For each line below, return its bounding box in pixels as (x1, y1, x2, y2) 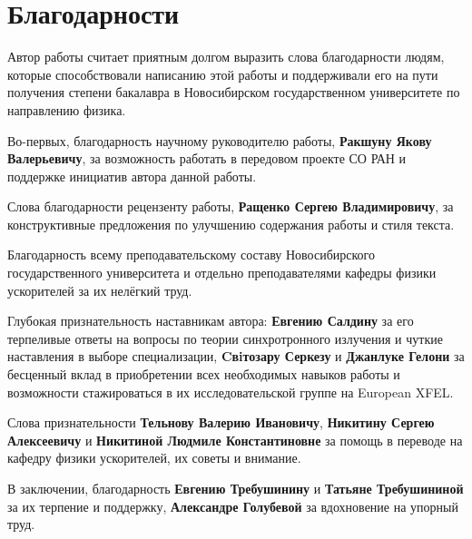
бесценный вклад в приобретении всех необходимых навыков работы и (7, 365, 400, 384)
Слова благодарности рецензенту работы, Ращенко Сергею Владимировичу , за (7, 197, 454, 216)
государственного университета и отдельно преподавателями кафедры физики (7, 263, 437, 282)
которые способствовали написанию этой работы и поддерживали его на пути (7, 64, 438, 83)
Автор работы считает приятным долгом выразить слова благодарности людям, (7, 47, 445, 66)
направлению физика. (7, 100, 126, 119)
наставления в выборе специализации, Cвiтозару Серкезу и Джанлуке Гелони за (7, 347, 465, 366)
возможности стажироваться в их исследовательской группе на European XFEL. (7, 382, 454, 401)
